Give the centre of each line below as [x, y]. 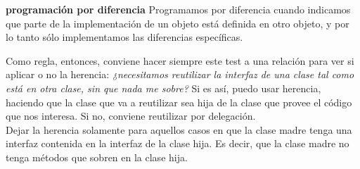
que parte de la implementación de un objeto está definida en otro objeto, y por [178, 23]
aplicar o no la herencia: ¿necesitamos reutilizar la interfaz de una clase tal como [180, 74]
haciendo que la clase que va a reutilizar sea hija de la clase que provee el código [179, 102]
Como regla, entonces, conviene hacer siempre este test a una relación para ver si [180, 60]
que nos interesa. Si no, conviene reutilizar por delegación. [131, 116]
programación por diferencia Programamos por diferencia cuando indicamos [178, 9]
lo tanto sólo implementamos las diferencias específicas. [124, 37]
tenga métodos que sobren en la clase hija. [97, 157]
